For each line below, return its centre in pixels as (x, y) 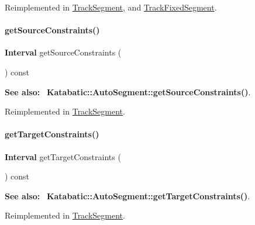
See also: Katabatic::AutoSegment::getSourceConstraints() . (128, 91)
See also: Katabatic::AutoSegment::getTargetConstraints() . (127, 195)
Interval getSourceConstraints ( (63, 52)
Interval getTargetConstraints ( (63, 156)
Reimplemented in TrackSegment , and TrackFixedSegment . (111, 7)
